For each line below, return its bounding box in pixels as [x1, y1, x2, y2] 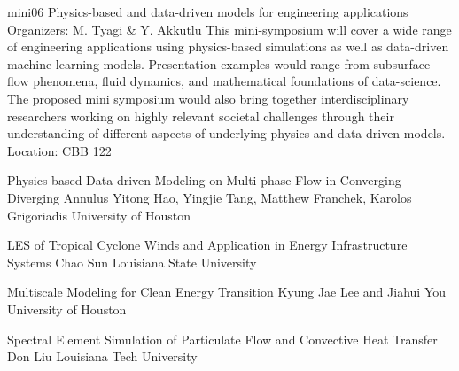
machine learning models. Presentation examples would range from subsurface [7, 54, 431, 73]
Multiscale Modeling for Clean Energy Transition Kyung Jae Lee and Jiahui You [7, 282, 447, 301]
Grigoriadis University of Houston [7, 205, 191, 224]
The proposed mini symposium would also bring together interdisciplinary [7, 89, 409, 107]
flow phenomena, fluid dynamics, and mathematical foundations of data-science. [7, 72, 441, 90]
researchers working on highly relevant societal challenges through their [7, 106, 394, 125]
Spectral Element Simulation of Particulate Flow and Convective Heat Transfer [7, 329, 438, 348]
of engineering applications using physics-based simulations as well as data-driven [7, 37, 449, 56]
